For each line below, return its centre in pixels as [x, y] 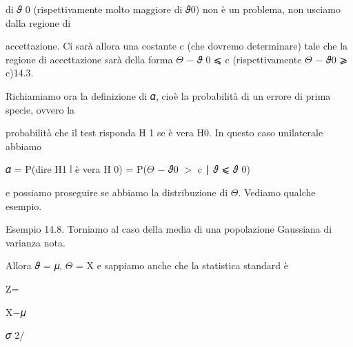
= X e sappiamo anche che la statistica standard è [182, 265]
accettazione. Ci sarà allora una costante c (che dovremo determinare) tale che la [177, 46]
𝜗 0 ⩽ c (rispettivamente [250, 59]
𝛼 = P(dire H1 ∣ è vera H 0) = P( [77, 169]
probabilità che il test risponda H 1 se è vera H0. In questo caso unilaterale [164, 133]
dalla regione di [38, 22]
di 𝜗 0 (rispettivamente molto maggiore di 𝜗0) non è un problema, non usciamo [173, 9]
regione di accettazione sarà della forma [89, 59]
